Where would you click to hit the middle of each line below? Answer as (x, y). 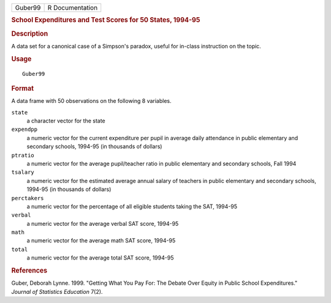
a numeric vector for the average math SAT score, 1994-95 (101, 241)
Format (22, 88)
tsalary (23, 172)
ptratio (23, 155)
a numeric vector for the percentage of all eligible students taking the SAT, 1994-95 (132, 206)
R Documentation (73, 8)
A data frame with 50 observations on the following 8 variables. (91, 101)
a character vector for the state (66, 121)
